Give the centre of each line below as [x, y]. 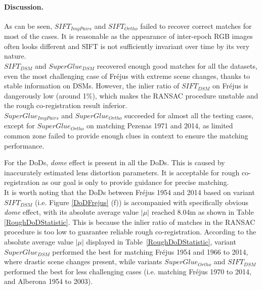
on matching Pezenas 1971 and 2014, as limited [160, 126]
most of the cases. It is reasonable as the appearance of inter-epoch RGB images [128, 36]
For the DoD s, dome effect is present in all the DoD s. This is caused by [115, 162]
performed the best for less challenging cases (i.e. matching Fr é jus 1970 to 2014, [128, 271]
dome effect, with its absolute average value [72, 212]
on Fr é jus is [230, 86]
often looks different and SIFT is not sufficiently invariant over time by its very [127, 46]
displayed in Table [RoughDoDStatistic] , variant [161, 241]
